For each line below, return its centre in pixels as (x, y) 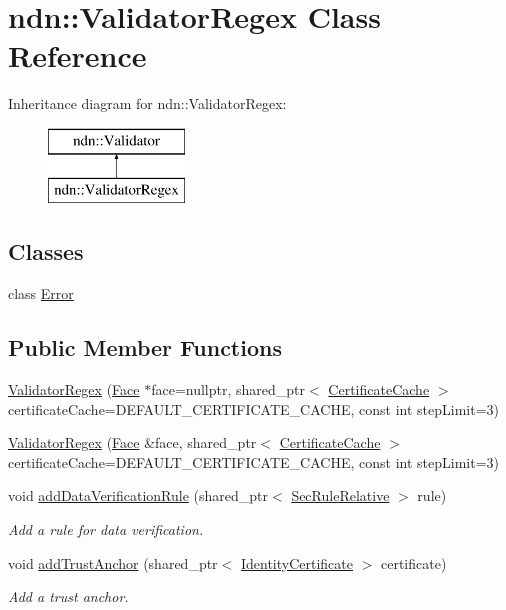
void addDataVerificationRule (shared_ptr (138, 495)
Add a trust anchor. (68, 596)
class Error (41, 293)
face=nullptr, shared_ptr (228, 389)
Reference (77, 55)
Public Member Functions (145, 347)
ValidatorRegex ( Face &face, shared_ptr (132, 442)
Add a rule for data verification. (106, 529)
